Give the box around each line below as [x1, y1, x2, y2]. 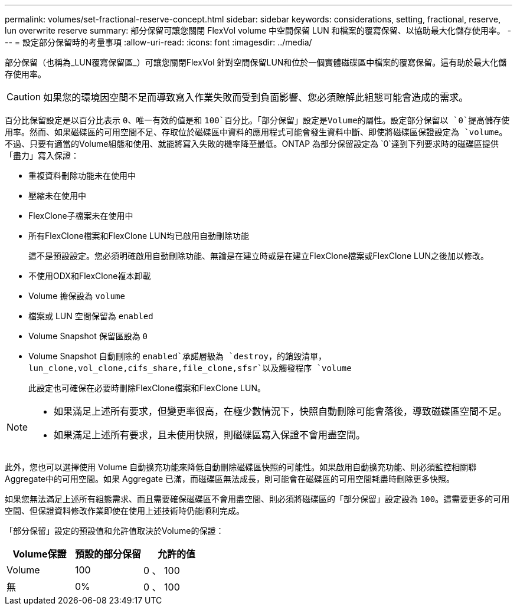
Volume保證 [12, 548, 67, 560]
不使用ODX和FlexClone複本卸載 [28, 271, 151, 281]
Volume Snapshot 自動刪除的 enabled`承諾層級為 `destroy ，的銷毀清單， [28, 351, 326, 361]
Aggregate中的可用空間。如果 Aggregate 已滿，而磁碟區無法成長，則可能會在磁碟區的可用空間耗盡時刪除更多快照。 [5, 474, 455, 484]
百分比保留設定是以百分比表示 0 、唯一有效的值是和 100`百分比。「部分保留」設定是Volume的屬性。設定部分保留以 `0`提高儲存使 [5, 115, 510, 125]
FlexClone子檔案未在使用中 [28, 211, 133, 221]
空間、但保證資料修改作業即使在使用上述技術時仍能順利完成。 [5, 506, 244, 516]
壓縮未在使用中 [28, 191, 86, 201]
